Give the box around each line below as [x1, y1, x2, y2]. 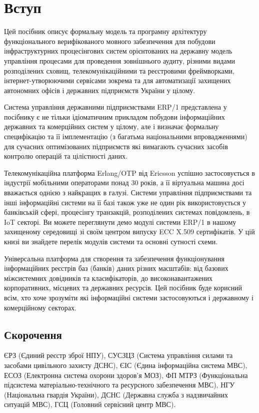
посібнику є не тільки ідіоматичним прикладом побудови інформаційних [4, 111, 225, 122]
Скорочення [4, 326, 62, 342]
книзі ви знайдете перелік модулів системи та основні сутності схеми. [4, 236, 218, 246]
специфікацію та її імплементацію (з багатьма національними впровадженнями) [4, 131, 247, 142]
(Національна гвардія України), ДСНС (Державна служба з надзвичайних [4, 389, 228, 399]
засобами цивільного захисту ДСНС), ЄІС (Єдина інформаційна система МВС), [4, 359, 247, 370]
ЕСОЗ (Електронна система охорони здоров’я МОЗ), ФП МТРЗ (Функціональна [4, 369, 248, 380]
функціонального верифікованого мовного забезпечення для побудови [4, 36, 215, 46]
